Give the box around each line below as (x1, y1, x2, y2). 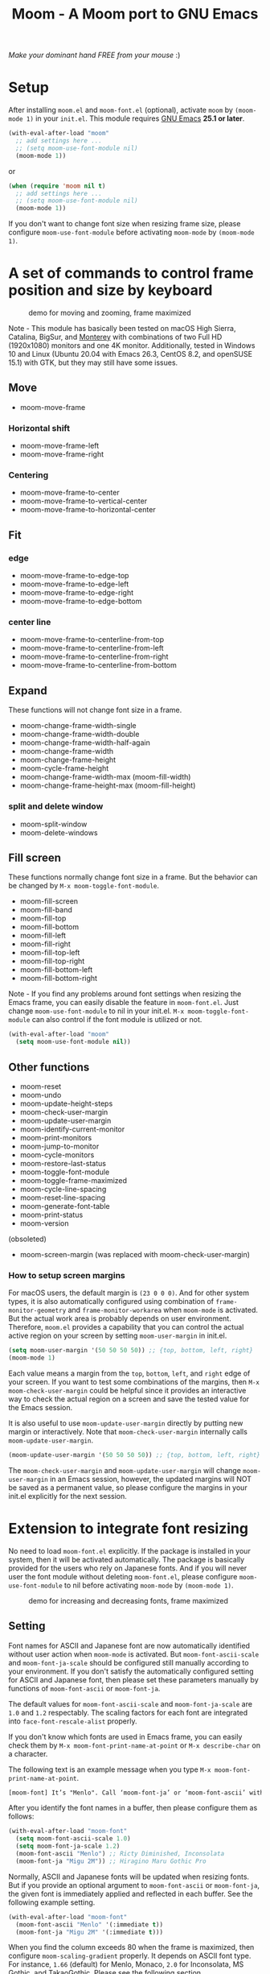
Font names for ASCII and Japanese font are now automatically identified (8, 1641, 251, 1650)
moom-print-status (19, 1210, 84, 1219)
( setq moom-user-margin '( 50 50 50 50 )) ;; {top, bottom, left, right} (8, 1347, 253, 1355)
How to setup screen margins (8, 1269, 126, 1281)
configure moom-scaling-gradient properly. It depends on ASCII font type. (8, 1951, 252, 1961)
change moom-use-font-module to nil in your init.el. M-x (8, 1006, 185, 1016)
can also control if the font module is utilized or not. (31, 1015, 202, 1024)
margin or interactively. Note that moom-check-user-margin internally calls (8, 1426, 247, 1436)
